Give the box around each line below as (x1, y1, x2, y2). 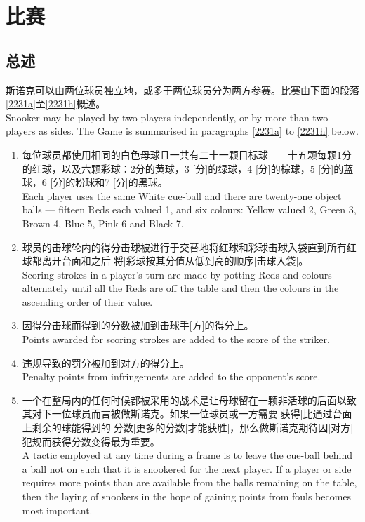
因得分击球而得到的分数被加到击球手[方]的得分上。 (22, 318, 254, 333)
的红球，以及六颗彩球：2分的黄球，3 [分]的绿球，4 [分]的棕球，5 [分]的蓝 (22, 161, 354, 175)
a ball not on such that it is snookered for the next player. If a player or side (22, 461, 352, 476)
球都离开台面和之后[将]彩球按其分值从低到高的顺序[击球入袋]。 (22, 253, 309, 268)
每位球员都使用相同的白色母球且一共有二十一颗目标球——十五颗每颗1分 (22, 147, 352, 161)
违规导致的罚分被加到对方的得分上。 (22, 355, 190, 370)
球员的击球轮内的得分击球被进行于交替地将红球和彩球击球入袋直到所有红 (22, 239, 357, 254)
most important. (22, 502, 93, 517)
